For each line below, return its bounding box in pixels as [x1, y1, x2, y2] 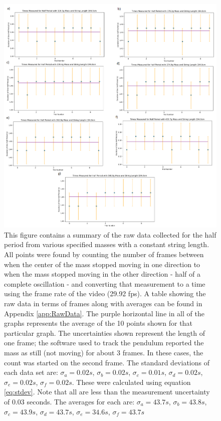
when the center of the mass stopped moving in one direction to [4, 259, 200, 269]
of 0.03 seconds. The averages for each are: [4, 396, 135, 406]
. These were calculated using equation [72, 376, 191, 387]
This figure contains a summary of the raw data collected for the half [4, 229, 216, 240]
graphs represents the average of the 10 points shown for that [4, 318, 192, 328]
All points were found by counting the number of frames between [4, 249, 204, 259]
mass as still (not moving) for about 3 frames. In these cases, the [4, 347, 203, 357]
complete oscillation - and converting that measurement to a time [4, 278, 205, 289]
